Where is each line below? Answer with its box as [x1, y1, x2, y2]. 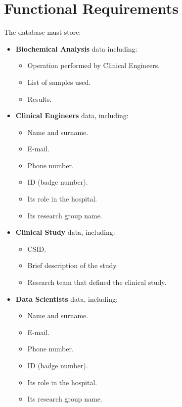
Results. [27, 93, 52, 104]
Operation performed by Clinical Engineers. [27, 60, 160, 70]
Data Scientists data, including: [15, 293, 118, 304]
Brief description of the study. [27, 260, 118, 271]
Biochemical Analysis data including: [15, 43, 137, 54]
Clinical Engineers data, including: [15, 110, 129, 121]
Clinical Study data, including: [15, 227, 115, 237]
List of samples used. [27, 76, 91, 87]
